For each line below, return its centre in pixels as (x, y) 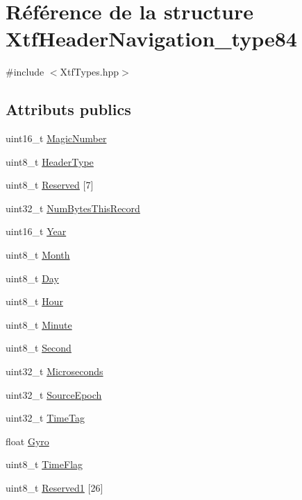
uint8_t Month (38, 255)
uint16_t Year (36, 231)
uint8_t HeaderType (50, 161)
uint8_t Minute (39, 324)
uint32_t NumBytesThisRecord (73, 208)
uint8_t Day (32, 278)
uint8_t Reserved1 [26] (54, 488)
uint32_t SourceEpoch (54, 394)
